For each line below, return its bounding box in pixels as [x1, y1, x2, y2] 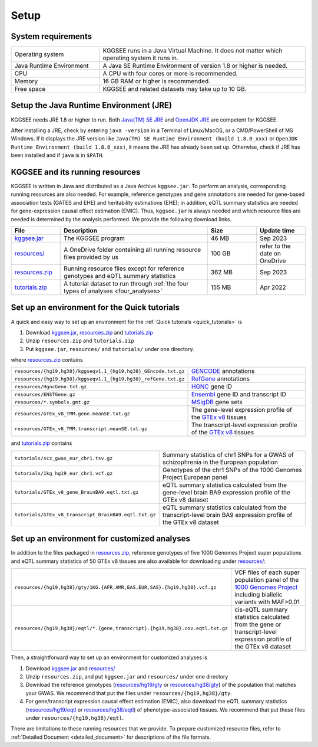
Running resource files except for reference [64, 264, 185, 273]
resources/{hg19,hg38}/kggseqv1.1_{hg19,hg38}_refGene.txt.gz [14, 375, 185, 382]
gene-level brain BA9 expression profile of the [162, 488, 291, 496]
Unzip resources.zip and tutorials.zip [25, 337, 135, 345]
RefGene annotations [191, 375, 250, 383]
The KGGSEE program [64, 234, 125, 242]
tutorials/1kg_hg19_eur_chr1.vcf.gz [14, 470, 113, 477]
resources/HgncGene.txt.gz [14, 384, 87, 389]
